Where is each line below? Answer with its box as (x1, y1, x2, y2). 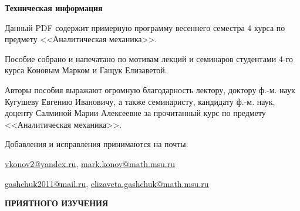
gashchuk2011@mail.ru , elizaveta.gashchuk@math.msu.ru (5, 177, 209, 189)
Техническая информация (5, 2, 103, 13)
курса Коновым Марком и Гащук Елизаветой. (5, 64, 167, 76)
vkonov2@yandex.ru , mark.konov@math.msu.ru (5, 157, 176, 169)
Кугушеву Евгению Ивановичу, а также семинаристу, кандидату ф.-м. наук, (5, 95, 275, 107)
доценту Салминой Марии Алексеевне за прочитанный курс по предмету (5, 107, 266, 119)
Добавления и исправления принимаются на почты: (5, 138, 188, 150)
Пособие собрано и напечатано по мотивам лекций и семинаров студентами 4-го (5, 52, 293, 64)
